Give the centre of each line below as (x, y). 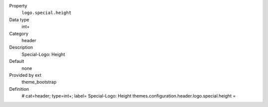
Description (21, 48)
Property (18, 6)
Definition (19, 89)
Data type (19, 19)
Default (17, 61)
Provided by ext (25, 75)
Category (19, 33)
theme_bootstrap (39, 82)
